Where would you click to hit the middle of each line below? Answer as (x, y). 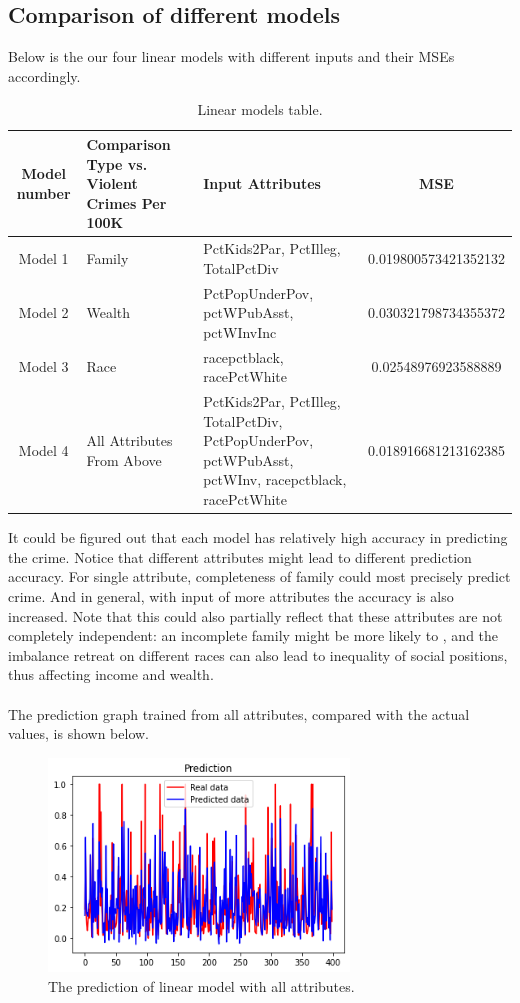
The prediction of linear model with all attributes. (201, 985)
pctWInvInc (240, 331)
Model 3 (43, 366)
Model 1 (43, 258)
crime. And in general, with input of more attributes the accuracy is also (231, 595)
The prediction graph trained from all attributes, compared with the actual (239, 713)
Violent (112, 183)
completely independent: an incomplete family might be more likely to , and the (253, 635)
